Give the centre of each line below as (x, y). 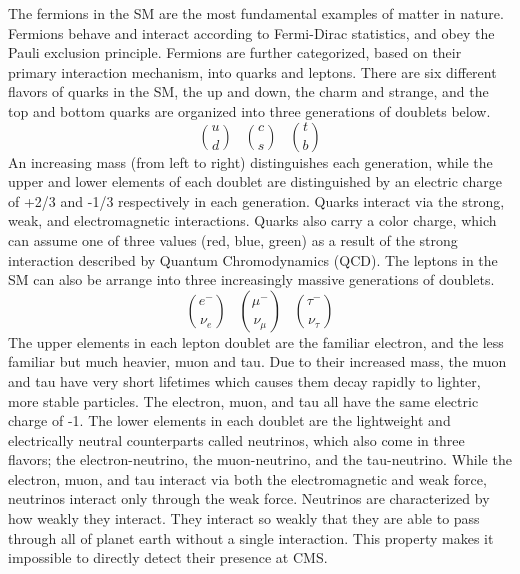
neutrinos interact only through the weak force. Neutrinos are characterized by (249, 498)
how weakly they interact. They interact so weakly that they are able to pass (244, 518)
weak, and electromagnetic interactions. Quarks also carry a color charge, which (252, 220)
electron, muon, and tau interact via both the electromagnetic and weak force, (247, 478)
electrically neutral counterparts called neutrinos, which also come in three (236, 439)
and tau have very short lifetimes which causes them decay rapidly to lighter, (244, 380)
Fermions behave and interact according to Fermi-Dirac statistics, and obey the (251, 32)
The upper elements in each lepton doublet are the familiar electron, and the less (256, 341)
